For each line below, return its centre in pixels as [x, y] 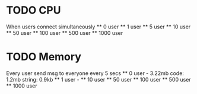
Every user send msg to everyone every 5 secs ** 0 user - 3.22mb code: [95, 73]
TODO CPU [34, 10]
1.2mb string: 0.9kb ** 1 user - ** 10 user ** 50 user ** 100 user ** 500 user [99, 79]
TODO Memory [44, 57]
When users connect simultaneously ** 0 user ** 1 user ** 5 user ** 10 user [99, 27]
